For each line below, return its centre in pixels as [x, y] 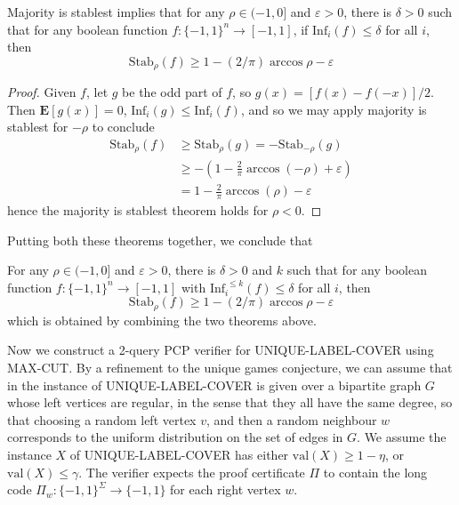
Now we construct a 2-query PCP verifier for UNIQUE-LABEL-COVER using [221, 350]
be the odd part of [172, 92]
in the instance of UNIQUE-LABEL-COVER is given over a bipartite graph [214, 385]
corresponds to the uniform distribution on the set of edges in [175, 437]
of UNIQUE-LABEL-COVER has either [179, 455]
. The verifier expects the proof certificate [192, 472]
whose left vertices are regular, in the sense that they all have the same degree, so [230, 402]
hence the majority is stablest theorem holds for [138, 209]
